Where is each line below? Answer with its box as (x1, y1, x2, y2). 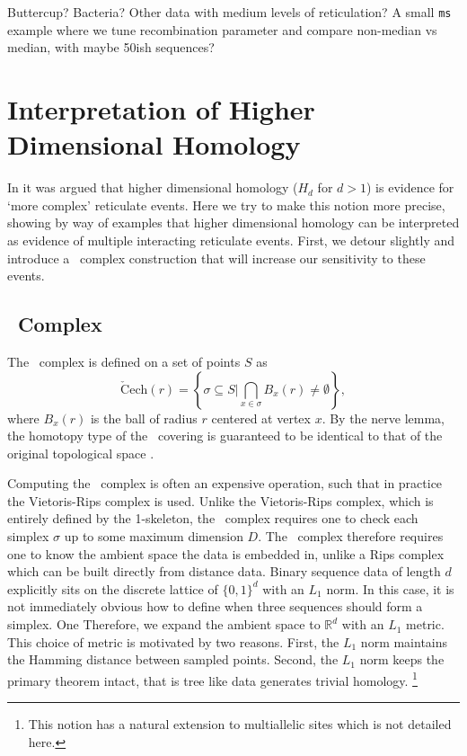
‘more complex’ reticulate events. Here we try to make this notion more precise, (7, 195, 445, 214)
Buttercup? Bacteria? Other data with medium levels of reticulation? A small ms (7, 3, 452, 21)
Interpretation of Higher (7, 91, 315, 128)
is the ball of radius (90, 408, 198, 427)
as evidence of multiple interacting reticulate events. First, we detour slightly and (7, 230, 455, 249)
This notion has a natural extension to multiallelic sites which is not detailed (28, 715, 452, 734)
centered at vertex (211, 408, 311, 427)
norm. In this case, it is (326, 579, 454, 598)
